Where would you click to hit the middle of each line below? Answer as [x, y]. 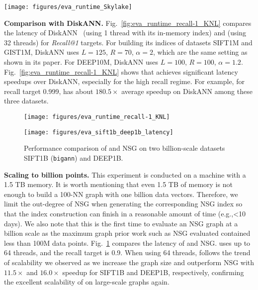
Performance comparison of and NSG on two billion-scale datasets [125, 148]
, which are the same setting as [200, 52]
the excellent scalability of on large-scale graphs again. [87, 282]
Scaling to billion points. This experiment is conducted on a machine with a [125, 174]
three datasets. [26, 101]
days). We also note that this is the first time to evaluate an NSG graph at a [121, 223]
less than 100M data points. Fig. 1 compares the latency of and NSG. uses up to [127, 242]
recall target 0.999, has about [49, 91]
